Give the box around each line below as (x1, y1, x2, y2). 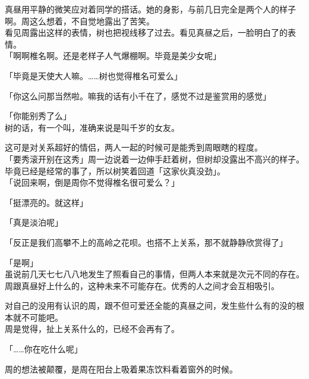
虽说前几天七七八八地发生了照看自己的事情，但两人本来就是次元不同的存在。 (5, 268, 304, 280)
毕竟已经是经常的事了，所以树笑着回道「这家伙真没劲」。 (5, 164, 225, 177)
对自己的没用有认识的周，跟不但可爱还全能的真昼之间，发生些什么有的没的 (5, 299, 296, 312)
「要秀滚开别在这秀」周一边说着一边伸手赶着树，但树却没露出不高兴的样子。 (5, 152, 304, 165)
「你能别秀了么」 (5, 109, 71, 122)
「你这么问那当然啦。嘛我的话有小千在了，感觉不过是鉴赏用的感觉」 (5, 89, 271, 102)
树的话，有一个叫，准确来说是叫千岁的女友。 (5, 121, 179, 133)
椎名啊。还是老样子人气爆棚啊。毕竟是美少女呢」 (29, 49, 221, 62)
